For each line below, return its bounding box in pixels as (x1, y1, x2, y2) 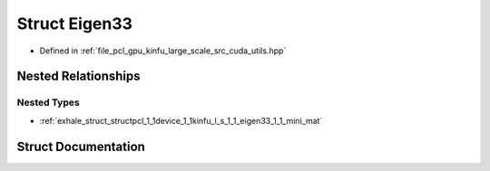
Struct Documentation (16, 138, 145, 154)
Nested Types (16, 96, 81, 109)
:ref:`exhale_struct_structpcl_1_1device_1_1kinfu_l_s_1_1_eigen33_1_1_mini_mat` (39, 115, 323, 126)
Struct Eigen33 (16, 14, 133, 33)
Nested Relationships (16, 69, 141, 84)
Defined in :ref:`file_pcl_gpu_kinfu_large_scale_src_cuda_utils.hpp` (39, 45, 287, 56)
